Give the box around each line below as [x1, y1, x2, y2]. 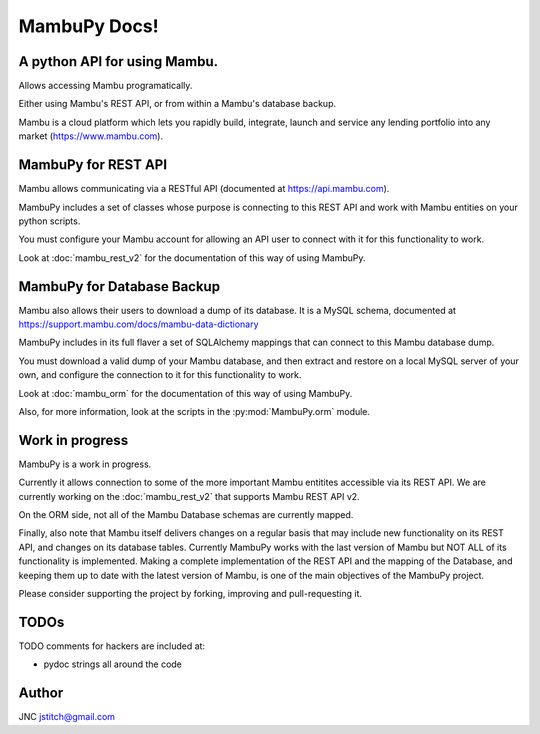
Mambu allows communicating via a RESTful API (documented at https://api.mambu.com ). [18, 183, 390, 195]
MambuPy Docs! [18, 15, 159, 37]
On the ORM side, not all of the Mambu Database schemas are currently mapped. [18, 509, 354, 521]
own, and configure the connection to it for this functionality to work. [18, 369, 302, 381]
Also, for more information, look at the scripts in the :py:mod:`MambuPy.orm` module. [18, 405, 370, 417]
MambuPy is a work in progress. [18, 458, 152, 470]
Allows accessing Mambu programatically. [18, 80, 193, 92]
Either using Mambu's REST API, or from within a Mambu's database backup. [18, 98, 337, 110]
